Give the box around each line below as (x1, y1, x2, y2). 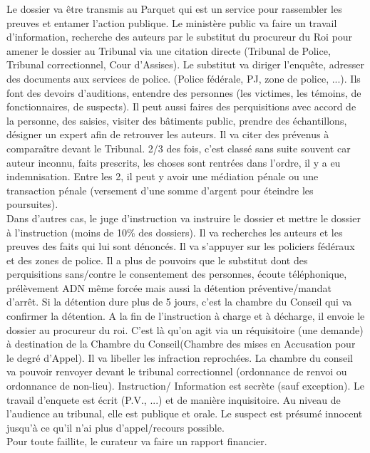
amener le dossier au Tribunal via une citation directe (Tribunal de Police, (6, 43, 331, 58)
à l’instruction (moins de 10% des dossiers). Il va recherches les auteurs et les (6, 224, 343, 239)
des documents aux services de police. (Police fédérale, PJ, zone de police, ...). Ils (6, 71, 361, 85)
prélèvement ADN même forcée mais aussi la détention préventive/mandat (6, 280, 332, 295)
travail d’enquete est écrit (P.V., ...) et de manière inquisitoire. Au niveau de (6, 392, 341, 407)
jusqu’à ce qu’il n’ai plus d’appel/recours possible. (6, 420, 225, 434)
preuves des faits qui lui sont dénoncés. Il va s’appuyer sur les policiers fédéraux (6, 239, 355, 254)
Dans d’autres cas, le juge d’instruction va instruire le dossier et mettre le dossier (6, 210, 361, 225)
